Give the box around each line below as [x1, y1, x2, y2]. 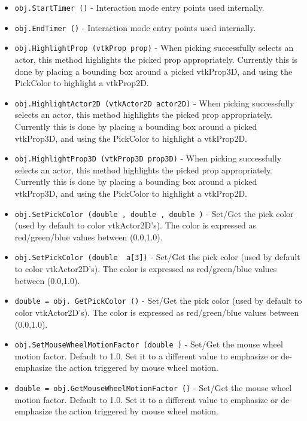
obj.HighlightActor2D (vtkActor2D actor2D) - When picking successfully [14, 96, 294, 109]
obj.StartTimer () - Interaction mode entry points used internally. [14, 1, 265, 13]
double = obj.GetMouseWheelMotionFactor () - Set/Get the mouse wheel [14, 382, 292, 393]
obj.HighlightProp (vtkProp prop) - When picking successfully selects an [14, 41, 294, 54]
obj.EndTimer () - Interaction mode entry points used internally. [14, 21, 256, 33]
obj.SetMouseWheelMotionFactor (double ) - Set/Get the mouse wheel [14, 338, 283, 350]
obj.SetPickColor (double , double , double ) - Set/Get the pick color [14, 207, 294, 219]
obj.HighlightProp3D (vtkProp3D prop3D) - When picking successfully [14, 152, 282, 164]
